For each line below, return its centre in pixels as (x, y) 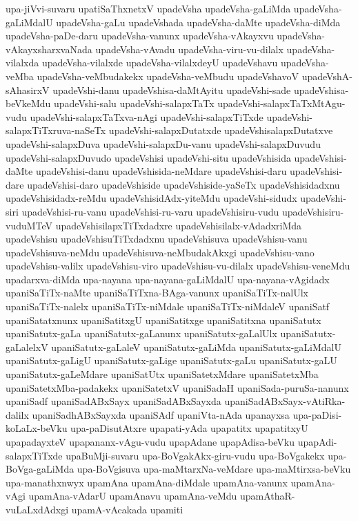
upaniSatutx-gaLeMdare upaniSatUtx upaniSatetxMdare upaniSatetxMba (162, 374)
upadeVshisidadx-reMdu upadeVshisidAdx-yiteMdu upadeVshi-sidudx (151, 198)
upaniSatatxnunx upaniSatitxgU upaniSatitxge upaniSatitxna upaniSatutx (163, 320)
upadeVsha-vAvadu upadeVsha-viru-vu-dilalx (189, 49)
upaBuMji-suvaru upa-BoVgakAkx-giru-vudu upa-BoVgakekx (195, 455)
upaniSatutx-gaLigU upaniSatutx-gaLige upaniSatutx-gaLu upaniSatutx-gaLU (171, 360)
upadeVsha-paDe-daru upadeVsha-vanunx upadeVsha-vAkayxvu (140, 36)
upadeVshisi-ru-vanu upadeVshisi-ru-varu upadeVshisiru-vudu (150, 211)
